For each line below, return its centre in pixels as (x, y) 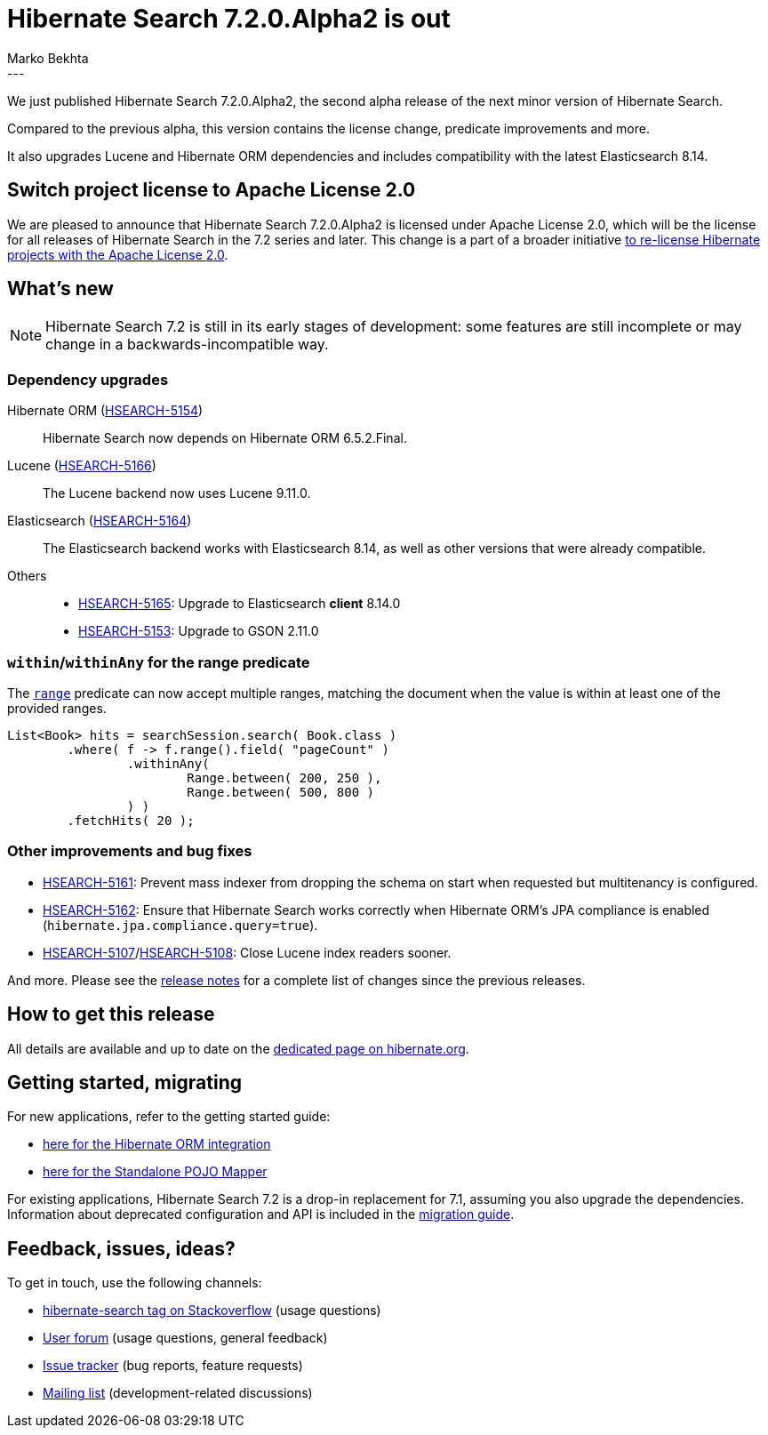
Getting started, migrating (125, 1082)
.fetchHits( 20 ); (131, 820)
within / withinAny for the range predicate (159, 662)
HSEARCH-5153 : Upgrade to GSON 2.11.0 (199, 631)
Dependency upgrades (88, 379)
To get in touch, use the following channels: (135, 1283)
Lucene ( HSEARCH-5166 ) (82, 466)
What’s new (60, 289)
